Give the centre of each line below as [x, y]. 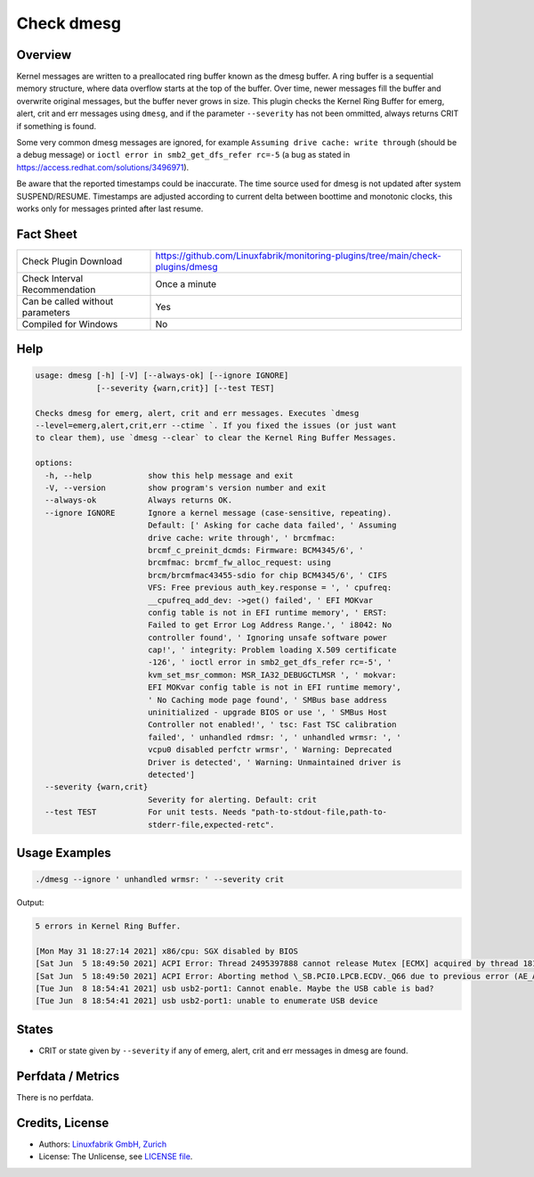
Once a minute [186, 283]
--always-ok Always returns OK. [139, 500]
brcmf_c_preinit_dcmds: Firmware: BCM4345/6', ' [255, 550]
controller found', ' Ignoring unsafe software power [267, 638]
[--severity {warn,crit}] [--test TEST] [186, 388]
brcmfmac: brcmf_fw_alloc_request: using [239, 563]
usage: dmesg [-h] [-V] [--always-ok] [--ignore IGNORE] [162, 376]
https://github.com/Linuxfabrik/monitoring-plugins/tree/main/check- [299, 256]
